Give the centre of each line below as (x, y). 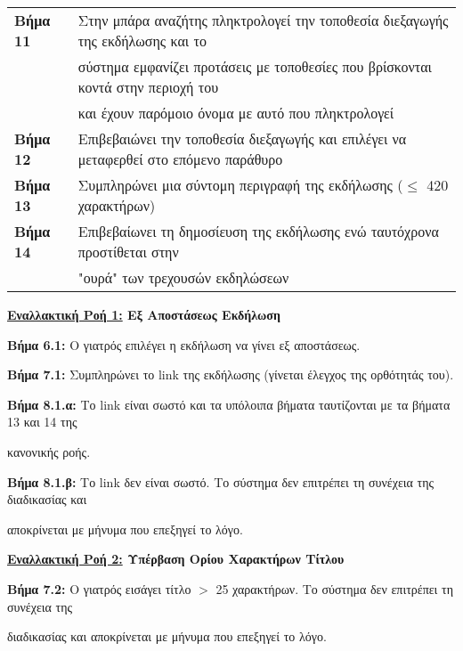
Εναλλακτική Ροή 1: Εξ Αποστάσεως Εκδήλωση (144, 314)
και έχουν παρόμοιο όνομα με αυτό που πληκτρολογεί (236, 113)
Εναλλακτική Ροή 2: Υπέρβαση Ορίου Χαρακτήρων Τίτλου (176, 559)
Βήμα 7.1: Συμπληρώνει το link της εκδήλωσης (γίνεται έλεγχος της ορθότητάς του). (231, 374)
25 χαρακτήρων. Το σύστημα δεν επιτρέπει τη (334, 588)
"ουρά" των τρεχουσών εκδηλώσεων (183, 277)
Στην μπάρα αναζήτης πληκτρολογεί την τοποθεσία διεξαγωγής (263, 20)
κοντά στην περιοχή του (148, 87)
